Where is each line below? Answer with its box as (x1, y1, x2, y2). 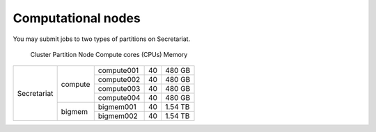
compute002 (97, 75, 141, 85)
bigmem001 (97, 102, 137, 112)
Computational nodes (13, 10, 141, 26)
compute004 (97, 93, 141, 103)
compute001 (97, 66, 139, 76)
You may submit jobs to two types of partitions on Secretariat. (13, 35, 191, 43)
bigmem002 (97, 111, 139, 121)
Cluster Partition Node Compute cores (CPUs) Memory (30, 50, 188, 58)
